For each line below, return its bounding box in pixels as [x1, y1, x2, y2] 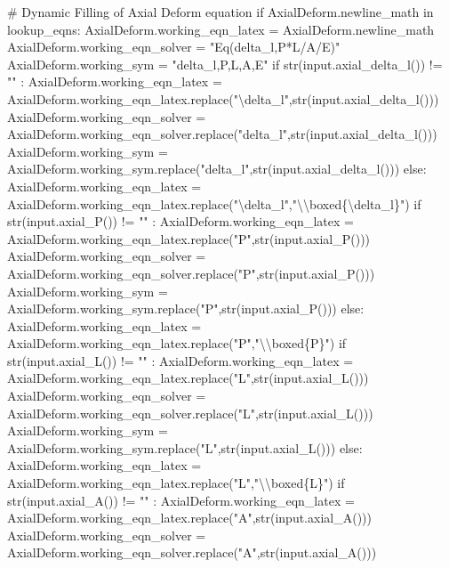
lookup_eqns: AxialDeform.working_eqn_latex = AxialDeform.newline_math [7, 20, 435, 38]
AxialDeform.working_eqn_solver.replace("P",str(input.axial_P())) [7, 264, 375, 282]
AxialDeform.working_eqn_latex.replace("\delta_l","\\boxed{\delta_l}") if [7, 194, 421, 213]
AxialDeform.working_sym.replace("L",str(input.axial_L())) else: [7, 438, 363, 457]
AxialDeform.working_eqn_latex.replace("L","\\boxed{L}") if [7, 474, 345, 492]
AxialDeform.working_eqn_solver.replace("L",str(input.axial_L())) [7, 403, 373, 422]
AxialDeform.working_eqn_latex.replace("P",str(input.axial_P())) [7, 229, 371, 247]
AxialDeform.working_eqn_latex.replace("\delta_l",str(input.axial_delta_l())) [7, 89, 439, 108]
